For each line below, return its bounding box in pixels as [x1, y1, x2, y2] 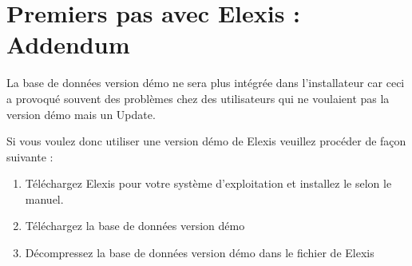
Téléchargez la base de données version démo [25, 217, 245, 234]
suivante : [6, 148, 53, 165]
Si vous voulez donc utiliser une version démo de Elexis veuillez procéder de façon [6, 133, 406, 149]
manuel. [25, 190, 64, 207]
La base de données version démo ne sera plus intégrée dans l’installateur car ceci [6, 74, 405, 91]
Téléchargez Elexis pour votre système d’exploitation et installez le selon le [25, 175, 392, 192]
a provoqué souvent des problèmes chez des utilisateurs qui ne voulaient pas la [6, 89, 390, 106]
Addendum [6, 28, 130, 61]
